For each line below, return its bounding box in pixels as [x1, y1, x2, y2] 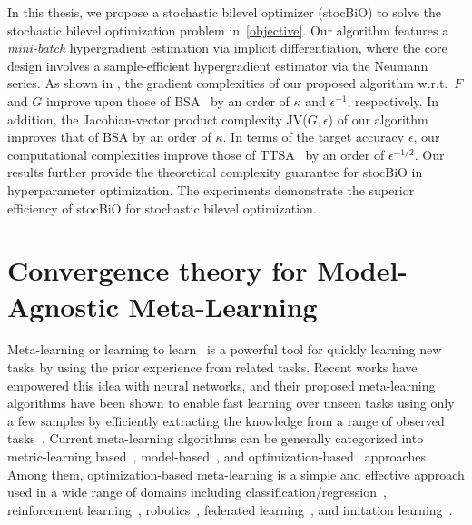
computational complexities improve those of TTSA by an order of [7, 144, 385, 163]
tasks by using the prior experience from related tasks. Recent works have [7, 358, 418, 377]
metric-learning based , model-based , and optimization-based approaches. [7, 447, 429, 465]
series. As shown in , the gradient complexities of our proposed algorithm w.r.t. [7, 74, 448, 93]
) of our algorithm [328, 109, 428, 128]
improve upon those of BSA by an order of [45, 91, 290, 110]
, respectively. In [347, 91, 438, 110]
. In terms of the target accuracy [222, 127, 405, 146]
